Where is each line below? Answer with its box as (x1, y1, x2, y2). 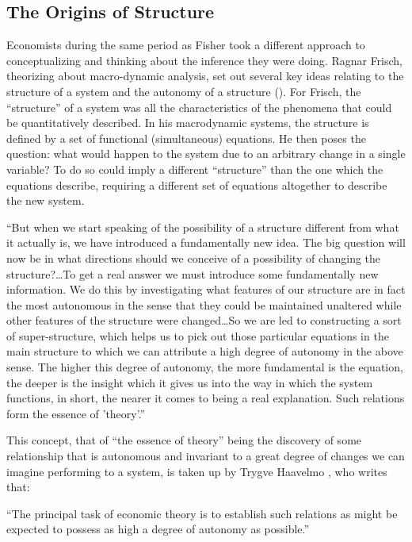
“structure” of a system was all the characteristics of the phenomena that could (6, 98, 392, 115)
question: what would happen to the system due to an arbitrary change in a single (6, 145, 406, 162)
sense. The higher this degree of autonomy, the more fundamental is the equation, (6, 359, 403, 375)
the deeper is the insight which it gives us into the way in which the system (6, 374, 373, 390)
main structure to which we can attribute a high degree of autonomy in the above (6, 343, 403, 359)
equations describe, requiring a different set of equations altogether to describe (6, 176, 387, 193)
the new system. (6, 192, 85, 209)
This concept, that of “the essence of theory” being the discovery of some (6, 432, 362, 448)
